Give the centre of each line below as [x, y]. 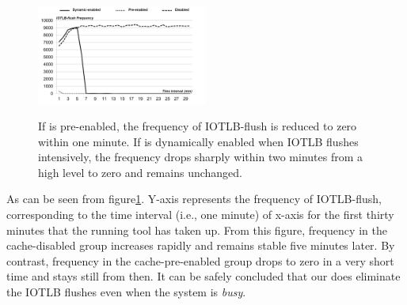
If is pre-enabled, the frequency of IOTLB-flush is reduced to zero [198, 125]
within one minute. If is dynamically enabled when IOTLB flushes [198, 141]
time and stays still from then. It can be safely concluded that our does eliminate [203, 276]
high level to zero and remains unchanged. [140, 172]
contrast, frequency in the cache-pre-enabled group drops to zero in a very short [200, 260]
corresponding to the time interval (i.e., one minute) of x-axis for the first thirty [200, 214]
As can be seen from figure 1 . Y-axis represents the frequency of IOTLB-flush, [194, 199]
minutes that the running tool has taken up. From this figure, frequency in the [197, 230]
